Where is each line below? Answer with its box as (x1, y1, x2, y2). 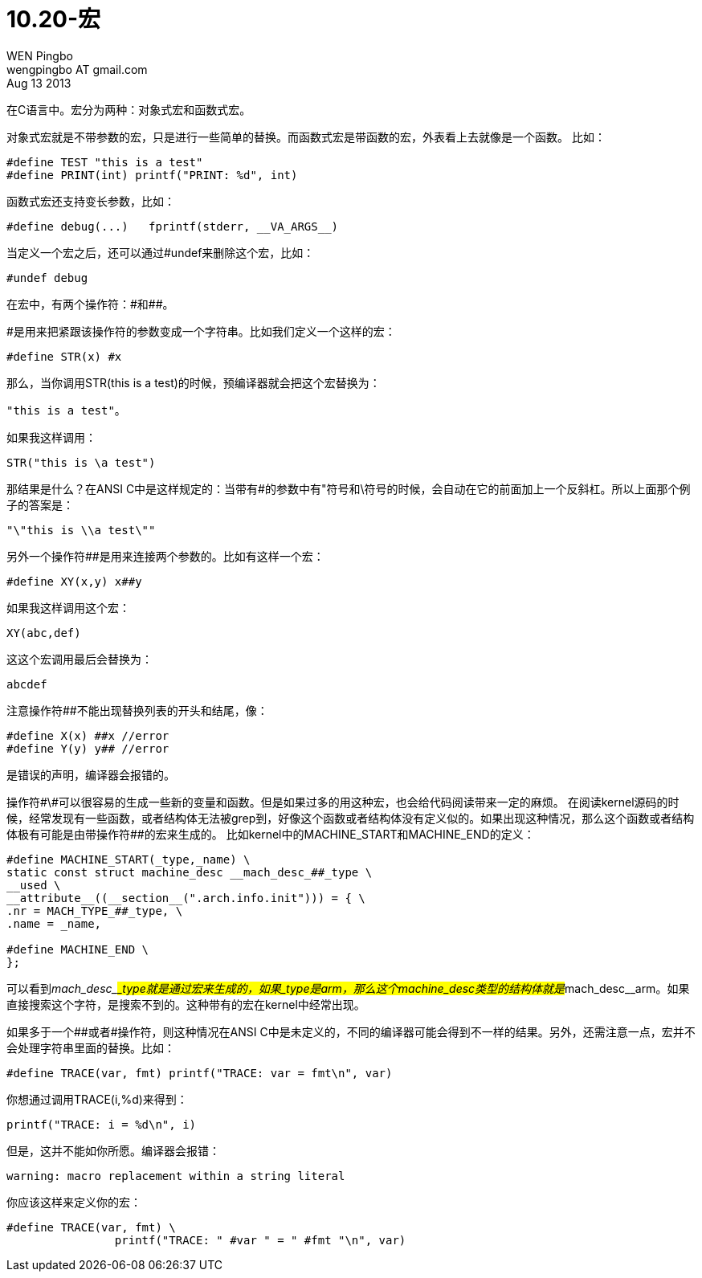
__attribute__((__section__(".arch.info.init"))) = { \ (6, 891, 365, 904)
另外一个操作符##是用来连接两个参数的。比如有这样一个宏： (6, 549, 324, 563)
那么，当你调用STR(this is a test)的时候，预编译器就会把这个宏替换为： (6, 375, 381, 390)
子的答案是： (6, 497, 74, 512)
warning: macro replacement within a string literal (6, 1169, 345, 1182)
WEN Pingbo (6, 48, 73, 63)
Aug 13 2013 (6, 76, 71, 90)
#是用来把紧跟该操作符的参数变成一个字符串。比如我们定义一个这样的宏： (6, 324, 396, 338)
